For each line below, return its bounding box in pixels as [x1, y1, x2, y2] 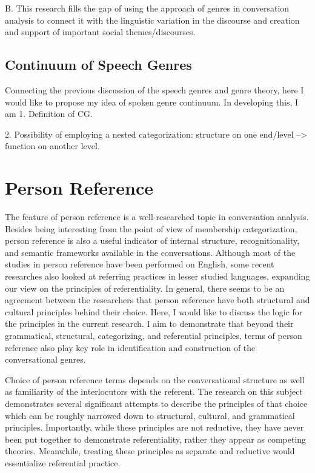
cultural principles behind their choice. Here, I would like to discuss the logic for [5, 305, 303, 318]
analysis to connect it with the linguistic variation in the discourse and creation [5, 13, 300, 26]
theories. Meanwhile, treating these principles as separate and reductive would [5, 444, 295, 457]
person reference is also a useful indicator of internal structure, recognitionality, [5, 234, 300, 247]
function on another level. [5, 139, 100, 152]
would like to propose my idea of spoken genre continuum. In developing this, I [5, 95, 299, 108]
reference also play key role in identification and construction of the [5, 341, 256, 354]
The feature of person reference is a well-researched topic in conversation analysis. [5, 210, 309, 223]
